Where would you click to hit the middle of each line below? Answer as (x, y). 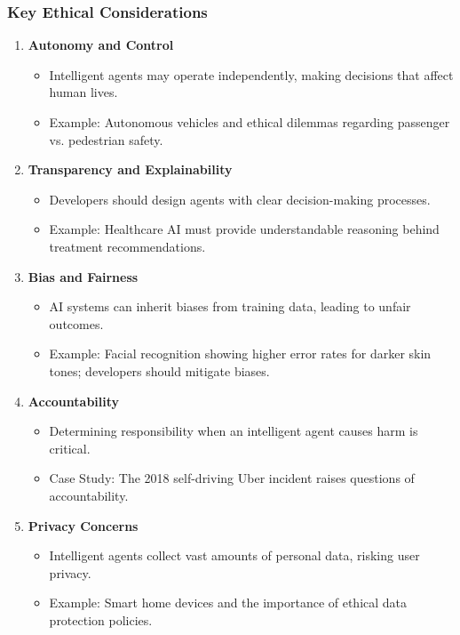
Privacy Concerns (83, 525)
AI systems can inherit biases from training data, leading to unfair (230, 306)
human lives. (83, 92)
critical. (70, 448)
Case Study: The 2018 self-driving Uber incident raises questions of (232, 478)
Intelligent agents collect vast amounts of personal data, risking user (234, 555)
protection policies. (101, 619)
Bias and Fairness (83, 276)
